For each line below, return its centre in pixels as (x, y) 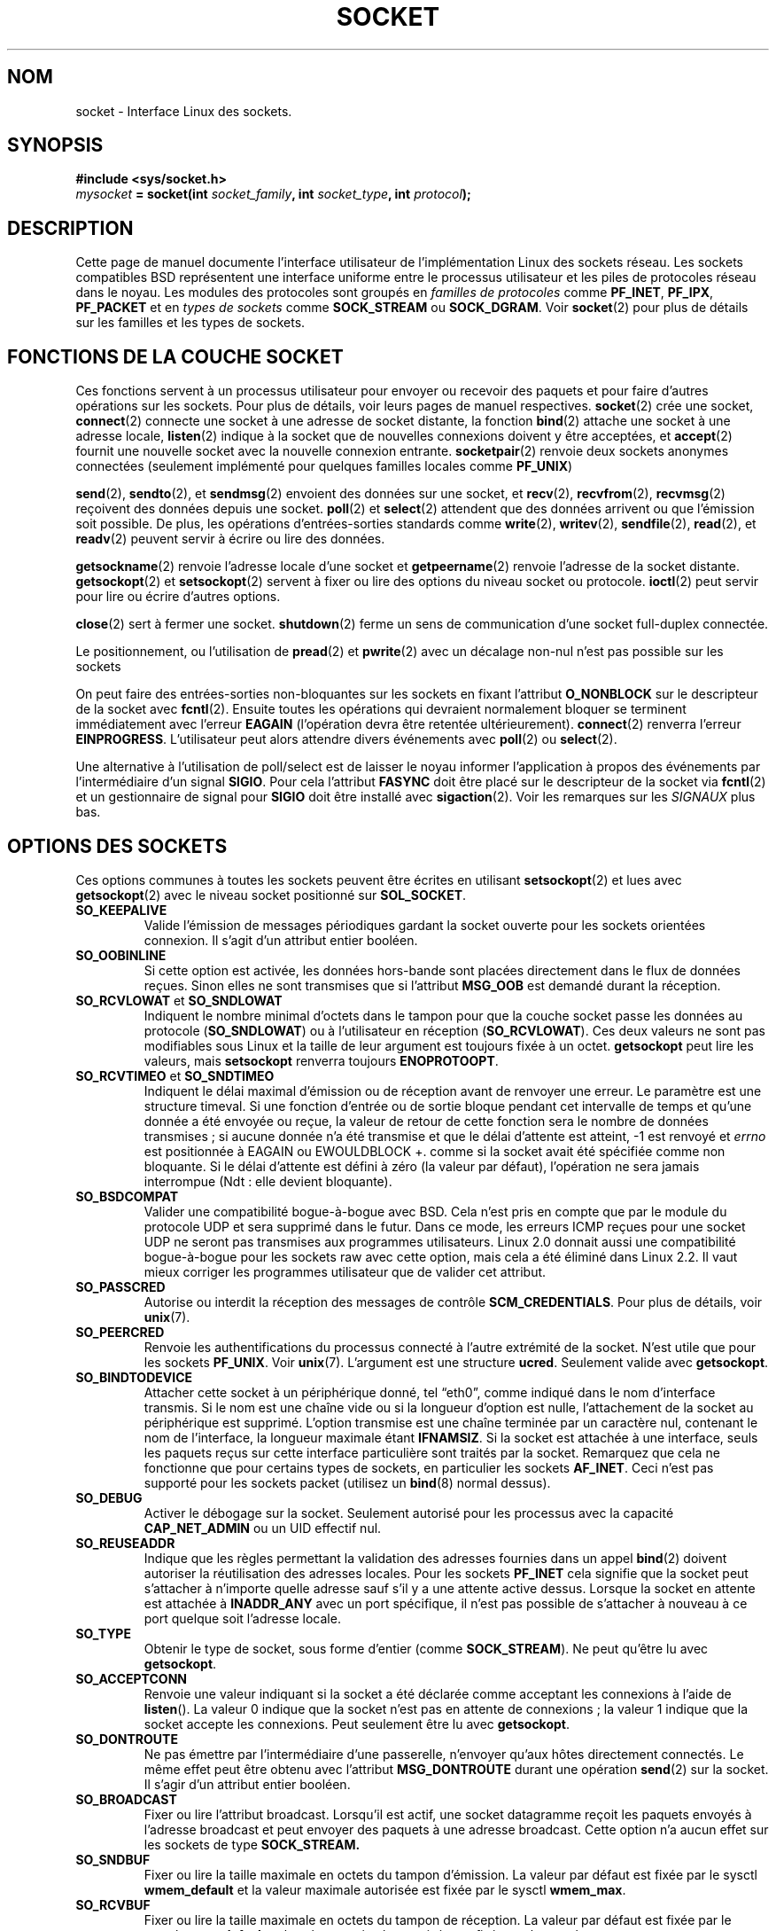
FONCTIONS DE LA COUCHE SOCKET (175, 356)
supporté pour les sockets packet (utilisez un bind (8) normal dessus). (347, 1482)
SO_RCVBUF (113, 1904)
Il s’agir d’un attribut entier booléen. (247, 1784)
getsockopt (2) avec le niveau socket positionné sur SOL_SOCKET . (271, 895)
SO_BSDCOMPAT (127, 1196)
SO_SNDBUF (113, 1859)
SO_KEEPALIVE (121, 910)
